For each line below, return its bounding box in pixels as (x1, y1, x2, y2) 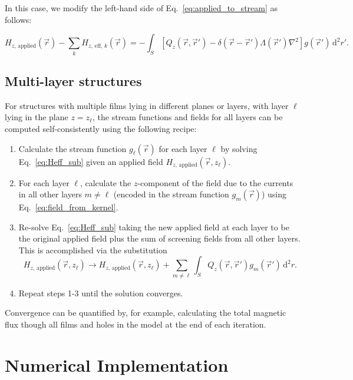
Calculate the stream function (18, 142, 127, 154)
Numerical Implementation (5, 352, 229, 376)
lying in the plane (5, 111, 68, 123)
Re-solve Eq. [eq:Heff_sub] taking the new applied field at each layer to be (18, 220, 289, 233)
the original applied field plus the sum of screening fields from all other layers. (18, 232, 301, 244)
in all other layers (18, 188, 82, 200)
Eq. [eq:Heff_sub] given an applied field (18, 155, 163, 167)
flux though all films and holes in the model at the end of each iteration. (5, 318, 266, 330)
